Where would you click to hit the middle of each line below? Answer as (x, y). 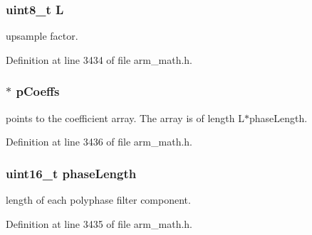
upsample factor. (42, 36)
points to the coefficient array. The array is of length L (125, 117)
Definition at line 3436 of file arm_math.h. (99, 142)
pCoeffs (38, 91)
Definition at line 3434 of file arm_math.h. (99, 59)
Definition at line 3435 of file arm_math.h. (99, 223)
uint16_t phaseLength (71, 173)
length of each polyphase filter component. (98, 200)
